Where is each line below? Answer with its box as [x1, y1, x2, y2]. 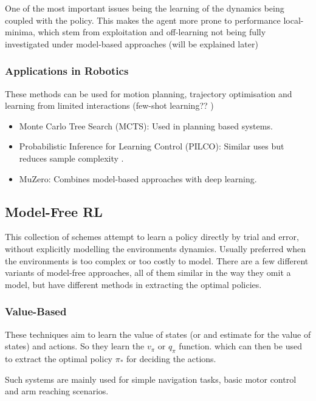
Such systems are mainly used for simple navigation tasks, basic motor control [5, 372, 297, 385]
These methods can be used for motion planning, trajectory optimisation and [5, 87, 292, 100]
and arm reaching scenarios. [5, 385, 109, 397]
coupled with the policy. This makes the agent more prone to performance [5, 13, 281, 26]
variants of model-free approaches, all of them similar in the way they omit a [5, 266, 291, 279]
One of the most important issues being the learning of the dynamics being [5, 2, 284, 14]
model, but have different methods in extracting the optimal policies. [5, 278, 262, 290]
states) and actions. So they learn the [5, 340, 145, 352]
